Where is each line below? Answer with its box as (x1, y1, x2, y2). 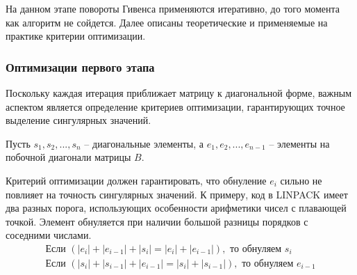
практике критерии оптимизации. (6, 29, 146, 43)
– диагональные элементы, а (84, 136, 204, 150)
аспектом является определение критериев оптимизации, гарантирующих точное (6, 99, 345, 113)
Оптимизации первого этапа (6, 58, 155, 75)
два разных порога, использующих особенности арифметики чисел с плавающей (6, 201, 347, 215)
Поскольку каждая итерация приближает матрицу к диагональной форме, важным (6, 86, 352, 100)
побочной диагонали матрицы (6, 150, 131, 164)
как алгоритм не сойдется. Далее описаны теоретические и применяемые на (6, 15, 328, 29)
